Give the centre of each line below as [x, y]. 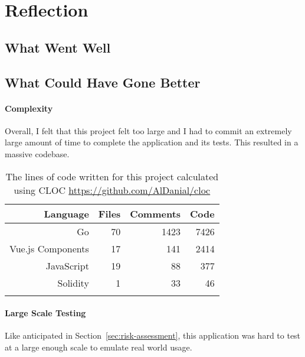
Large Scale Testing [45, 313]
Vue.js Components [49, 248]
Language [66, 213]
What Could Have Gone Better [103, 82]
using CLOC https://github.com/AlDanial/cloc [112, 190]
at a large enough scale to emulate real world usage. [99, 347]
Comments [155, 213]
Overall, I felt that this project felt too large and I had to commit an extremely [148, 130]
